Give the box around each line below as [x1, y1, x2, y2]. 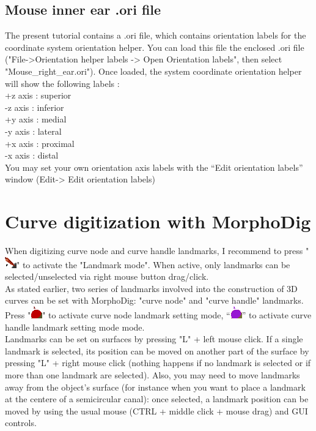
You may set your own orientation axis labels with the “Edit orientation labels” [5, 160, 303, 173]
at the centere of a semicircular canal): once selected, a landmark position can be [5, 392, 309, 405]
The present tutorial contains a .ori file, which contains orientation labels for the [5, 29, 306, 42]
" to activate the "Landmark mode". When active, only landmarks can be [17, 258, 290, 271]
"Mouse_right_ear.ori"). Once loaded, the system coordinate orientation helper [5, 64, 302, 77]
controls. [5, 416, 37, 429]
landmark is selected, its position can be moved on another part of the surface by [5, 344, 309, 357]
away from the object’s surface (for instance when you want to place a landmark [5, 380, 306, 393]
